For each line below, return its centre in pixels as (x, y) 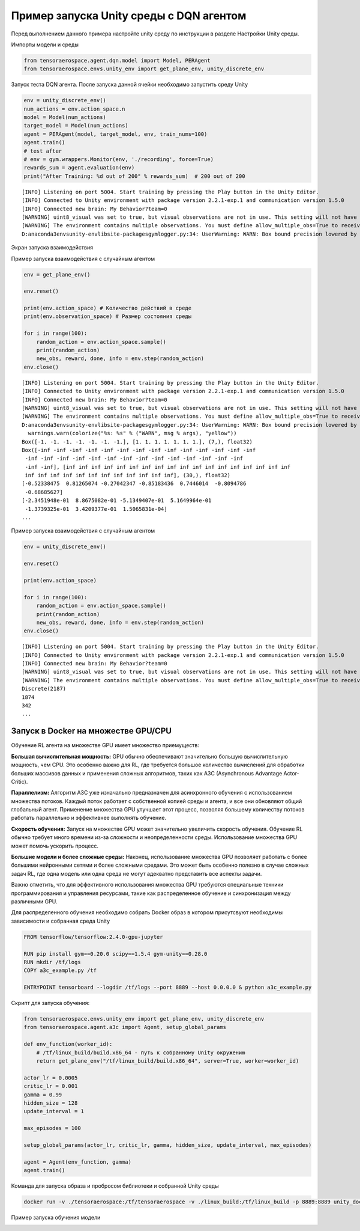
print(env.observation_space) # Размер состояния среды (108, 316)
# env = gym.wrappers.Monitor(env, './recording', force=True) (119, 160)
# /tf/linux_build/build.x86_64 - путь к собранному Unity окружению (141, 1052)
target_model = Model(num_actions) (76, 126)
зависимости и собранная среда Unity (61, 921)
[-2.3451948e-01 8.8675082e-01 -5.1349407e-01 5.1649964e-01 (117, 501)
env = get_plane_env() (57, 274)
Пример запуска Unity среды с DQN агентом (129, 16)
